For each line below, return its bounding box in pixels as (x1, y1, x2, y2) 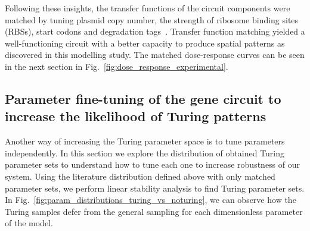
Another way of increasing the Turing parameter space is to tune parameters (5, 135, 285, 147)
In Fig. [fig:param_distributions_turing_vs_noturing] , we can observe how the (5, 193, 296, 206)
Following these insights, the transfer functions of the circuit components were (5, 2, 290, 14)
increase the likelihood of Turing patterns (5, 107, 266, 125)
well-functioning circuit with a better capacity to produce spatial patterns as (5, 36, 285, 49)
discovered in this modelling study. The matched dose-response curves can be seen (5, 48, 305, 61)
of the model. (5, 217, 53, 229)
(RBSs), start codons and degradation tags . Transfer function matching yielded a (5, 25, 305, 38)
